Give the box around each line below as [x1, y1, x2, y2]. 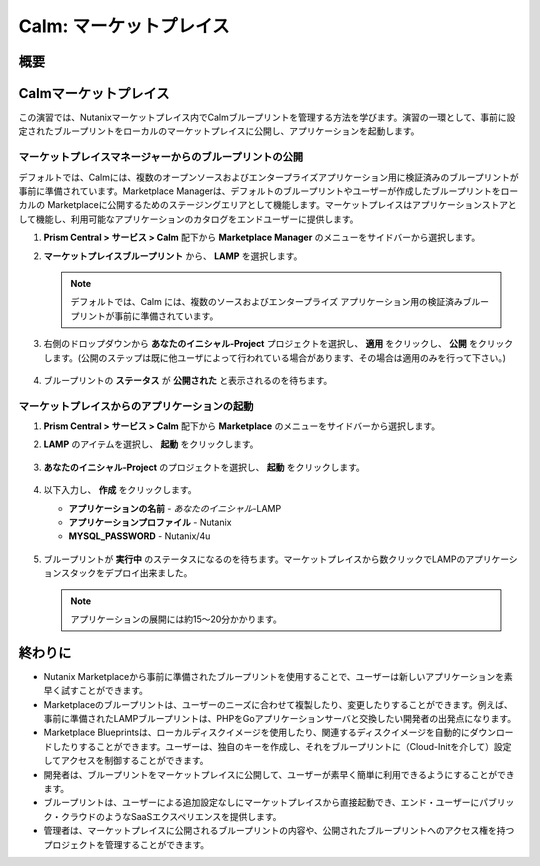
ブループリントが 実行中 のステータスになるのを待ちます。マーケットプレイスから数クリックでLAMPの [43, 553, 466, 565]
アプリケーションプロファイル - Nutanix [68, 516, 232, 528]
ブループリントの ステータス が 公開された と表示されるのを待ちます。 [43, 374, 333, 386]
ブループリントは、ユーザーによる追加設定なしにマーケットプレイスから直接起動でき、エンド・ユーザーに [43, 796, 480, 809]
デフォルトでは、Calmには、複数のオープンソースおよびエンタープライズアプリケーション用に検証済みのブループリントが [18, 171, 519, 183]
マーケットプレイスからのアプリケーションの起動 [18, 399, 254, 413]
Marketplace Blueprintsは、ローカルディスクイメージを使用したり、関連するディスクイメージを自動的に [43, 726, 470, 739]
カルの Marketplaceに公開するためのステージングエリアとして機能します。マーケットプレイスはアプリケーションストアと [18, 199, 517, 211]
